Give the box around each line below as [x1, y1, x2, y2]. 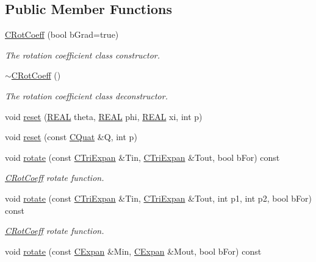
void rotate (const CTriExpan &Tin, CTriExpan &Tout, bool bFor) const [5, 150, 280, 163]
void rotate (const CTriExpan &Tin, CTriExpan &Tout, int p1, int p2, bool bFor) [5, 191, 312, 204]
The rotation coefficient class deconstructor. [5, 89, 168, 102]
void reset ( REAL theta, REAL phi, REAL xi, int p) [5, 110, 203, 122]
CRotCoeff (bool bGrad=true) [5, 28, 119, 41]
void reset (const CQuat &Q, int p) [5, 130, 137, 143]
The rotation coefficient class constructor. [5, 48, 160, 61]
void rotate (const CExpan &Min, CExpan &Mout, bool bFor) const [5, 244, 262, 257]
